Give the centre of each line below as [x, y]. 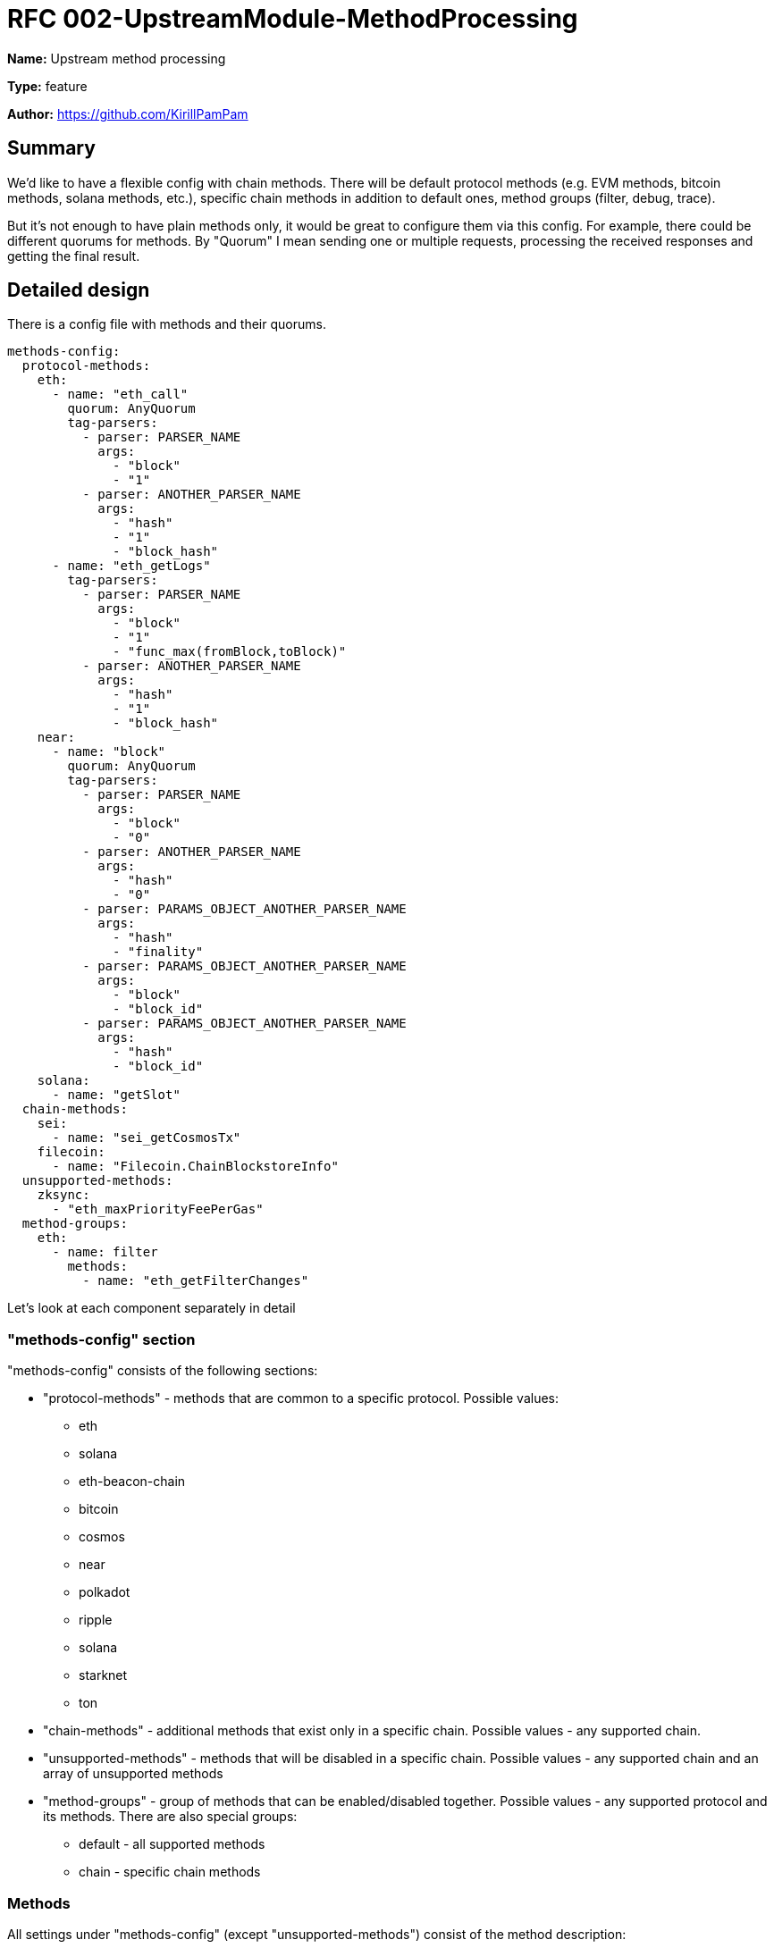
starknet [103, 1675]
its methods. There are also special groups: [170, 1817]
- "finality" [158, 952]
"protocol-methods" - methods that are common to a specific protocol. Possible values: [301, 1398]
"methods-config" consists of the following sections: [163, 1371]
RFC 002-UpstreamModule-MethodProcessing [293, 19]
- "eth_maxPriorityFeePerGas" [158, 1209]
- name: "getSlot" [116, 1095]
